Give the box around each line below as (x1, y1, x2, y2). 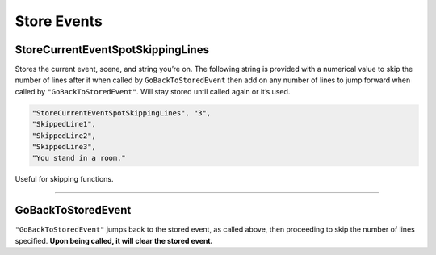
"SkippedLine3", (31, 142, 97, 151)
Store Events (15, 12, 103, 30)
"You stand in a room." (31, 153, 127, 163)
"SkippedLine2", (31, 131, 97, 140)
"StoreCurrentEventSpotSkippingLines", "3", (31, 108, 212, 117)
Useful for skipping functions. (15, 174, 114, 184)
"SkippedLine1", (31, 119, 97, 129)
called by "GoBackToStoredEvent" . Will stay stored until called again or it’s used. (15, 86, 291, 96)
